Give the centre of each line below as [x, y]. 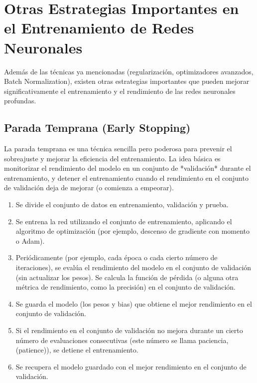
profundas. [20, 101]
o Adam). [30, 240]
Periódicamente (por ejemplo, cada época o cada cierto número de [117, 257]
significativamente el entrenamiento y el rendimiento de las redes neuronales [120, 91]
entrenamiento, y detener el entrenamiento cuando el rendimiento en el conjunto [126, 178]
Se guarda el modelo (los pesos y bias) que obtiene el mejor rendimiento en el [134, 303]
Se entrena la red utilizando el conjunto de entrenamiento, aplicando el [124, 221]
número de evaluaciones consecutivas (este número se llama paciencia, [122, 340]
